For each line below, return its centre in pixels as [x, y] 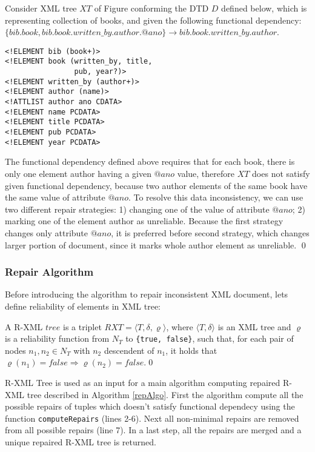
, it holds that [191, 350]
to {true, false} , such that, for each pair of [210, 338]
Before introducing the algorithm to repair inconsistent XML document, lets [147, 294]
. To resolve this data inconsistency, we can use [216, 197]
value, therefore [206, 173]
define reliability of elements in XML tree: [83, 306]
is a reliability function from [57, 338]
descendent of [129, 350]
